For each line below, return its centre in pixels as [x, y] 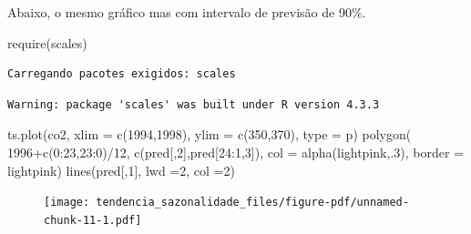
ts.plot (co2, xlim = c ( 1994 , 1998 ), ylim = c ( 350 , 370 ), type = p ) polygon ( [210, 134]
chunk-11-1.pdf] [93, 220]
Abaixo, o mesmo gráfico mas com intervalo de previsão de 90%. [187, 12]
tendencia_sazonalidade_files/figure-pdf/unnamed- [252, 203]
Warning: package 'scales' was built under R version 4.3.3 [194, 104]
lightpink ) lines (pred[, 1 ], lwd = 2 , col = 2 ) [121, 170]
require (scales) [47, 42]
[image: [67, 203]
